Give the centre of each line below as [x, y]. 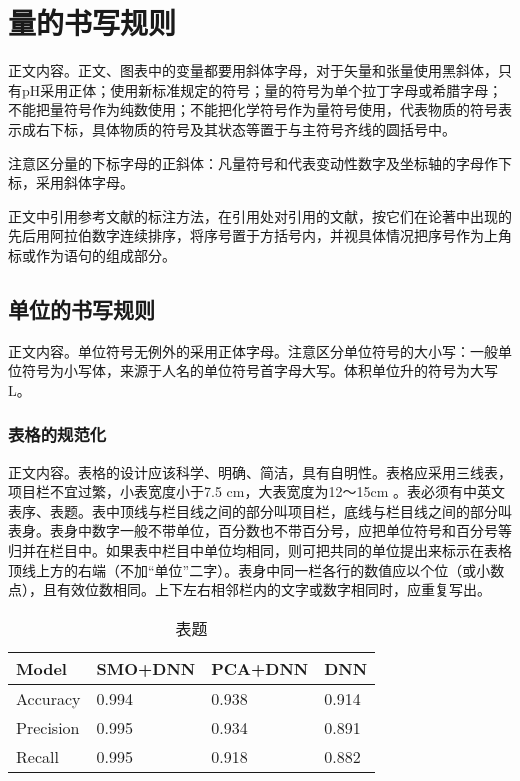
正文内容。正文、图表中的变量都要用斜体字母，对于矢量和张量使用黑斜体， [253, 70]
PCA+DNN [260, 668]
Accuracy [48, 698]
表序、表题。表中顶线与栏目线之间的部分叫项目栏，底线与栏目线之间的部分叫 [260, 510]
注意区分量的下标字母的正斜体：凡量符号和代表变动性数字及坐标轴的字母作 [253, 162]
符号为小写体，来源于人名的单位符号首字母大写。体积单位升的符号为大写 [259, 370]
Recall [37, 756]
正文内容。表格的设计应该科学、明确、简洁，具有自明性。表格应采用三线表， [260, 471]
